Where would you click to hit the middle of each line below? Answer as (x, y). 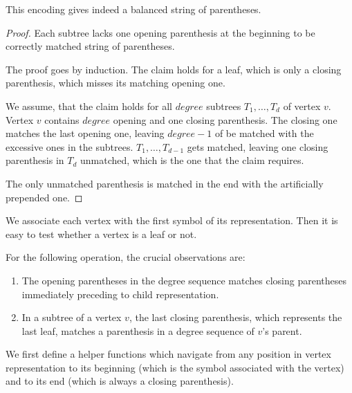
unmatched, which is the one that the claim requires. (192, 160)
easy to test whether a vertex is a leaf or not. (101, 234)
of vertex (302, 106)
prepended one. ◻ (44, 197)
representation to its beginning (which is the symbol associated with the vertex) (175, 367)
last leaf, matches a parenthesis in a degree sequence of (138, 330)
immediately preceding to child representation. (120, 294)
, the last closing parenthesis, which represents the (235, 317)
